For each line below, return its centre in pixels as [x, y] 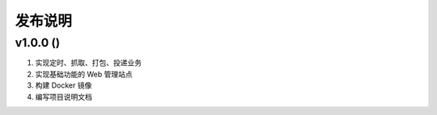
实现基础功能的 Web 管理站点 [84, 74]
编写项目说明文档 [64, 97]
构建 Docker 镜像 [64, 85]
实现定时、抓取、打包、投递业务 [88, 63]
